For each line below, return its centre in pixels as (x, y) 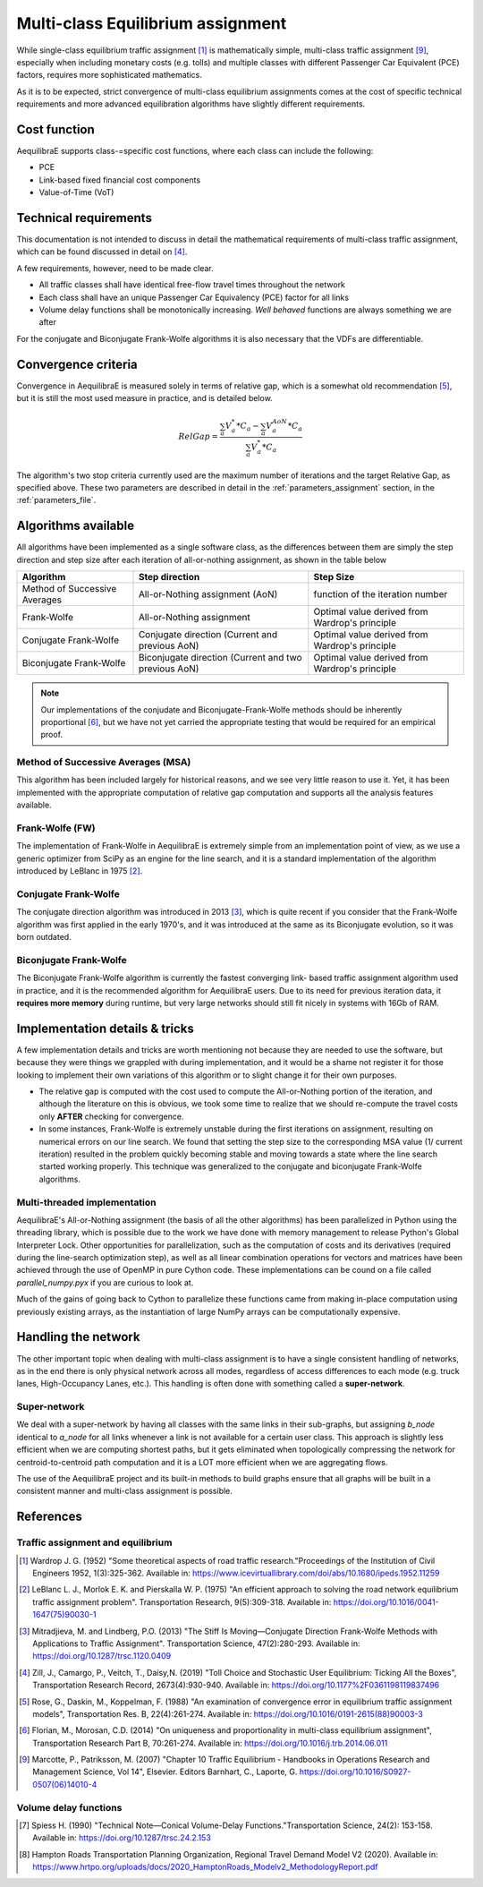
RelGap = (199, 437)
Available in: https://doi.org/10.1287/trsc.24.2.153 (122, 1838)
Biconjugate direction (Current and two (220, 658)
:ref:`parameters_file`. (56, 500)
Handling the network (78, 1337)
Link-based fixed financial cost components (120, 180)
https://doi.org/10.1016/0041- (386, 1601)
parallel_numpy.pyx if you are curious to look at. (105, 1282)
